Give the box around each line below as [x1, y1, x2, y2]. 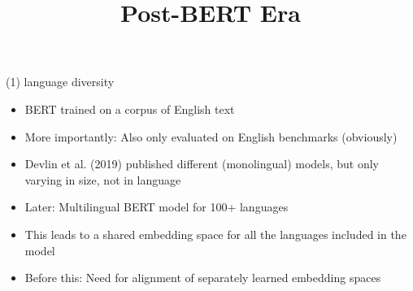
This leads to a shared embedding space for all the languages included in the [24, 225, 406, 242]
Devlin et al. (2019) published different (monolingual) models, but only [24, 155, 380, 172]
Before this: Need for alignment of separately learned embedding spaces [24, 269, 381, 286]
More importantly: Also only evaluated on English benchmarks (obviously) [24, 128, 398, 145]
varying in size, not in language [24, 171, 181, 188]
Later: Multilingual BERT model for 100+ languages [24, 198, 289, 215]
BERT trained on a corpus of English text [24, 100, 235, 117]
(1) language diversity [6, 73, 115, 90]
